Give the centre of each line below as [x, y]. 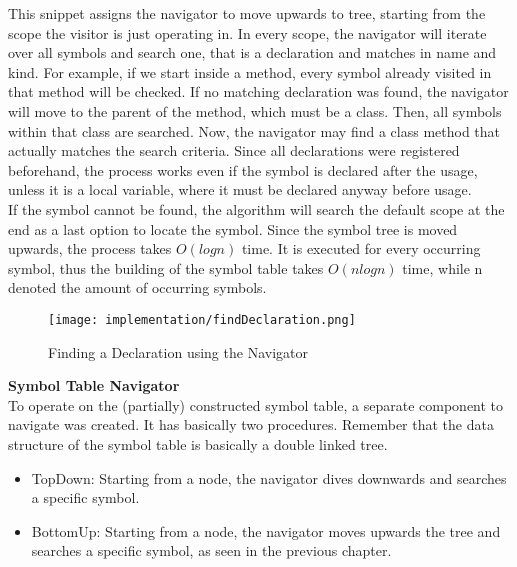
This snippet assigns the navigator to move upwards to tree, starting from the [247, 13]
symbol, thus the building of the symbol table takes [166, 267]
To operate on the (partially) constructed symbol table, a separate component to [256, 404]
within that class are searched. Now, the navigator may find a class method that [254, 130]
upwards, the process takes [90, 248]
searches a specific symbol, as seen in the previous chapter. [211, 550]
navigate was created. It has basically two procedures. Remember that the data [251, 424]
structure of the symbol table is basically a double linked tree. [198, 443]
